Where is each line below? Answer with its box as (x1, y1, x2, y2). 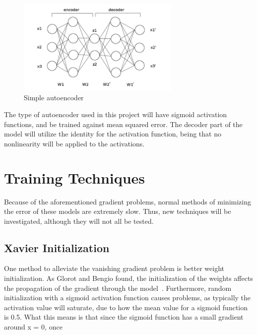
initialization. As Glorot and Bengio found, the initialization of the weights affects (4, 273, 253, 283)
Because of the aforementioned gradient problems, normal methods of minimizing (4, 196, 251, 206)
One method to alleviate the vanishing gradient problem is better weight (4, 263, 224, 273)
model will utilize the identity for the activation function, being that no (4, 129, 221, 139)
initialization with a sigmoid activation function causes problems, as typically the (4, 292, 251, 303)
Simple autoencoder (24, 92, 84, 103)
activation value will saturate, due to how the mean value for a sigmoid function (4, 302, 248, 312)
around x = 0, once (4, 322, 63, 332)
